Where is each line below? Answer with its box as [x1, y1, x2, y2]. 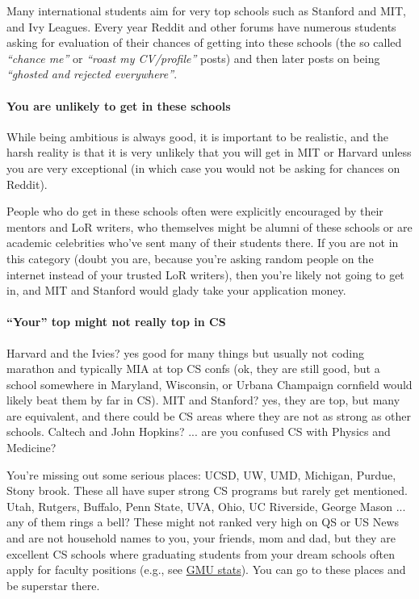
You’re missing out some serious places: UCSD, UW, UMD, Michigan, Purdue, [6, 466, 396, 483]
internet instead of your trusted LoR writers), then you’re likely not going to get [6, 266, 404, 283]
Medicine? [6, 439, 57, 456]
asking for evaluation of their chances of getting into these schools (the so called [6, 34, 402, 51]
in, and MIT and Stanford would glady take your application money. [6, 282, 346, 299]
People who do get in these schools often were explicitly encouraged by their [6, 203, 383, 220]
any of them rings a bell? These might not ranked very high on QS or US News [6, 513, 400, 530]
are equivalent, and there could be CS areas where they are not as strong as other [6, 407, 412, 424]
